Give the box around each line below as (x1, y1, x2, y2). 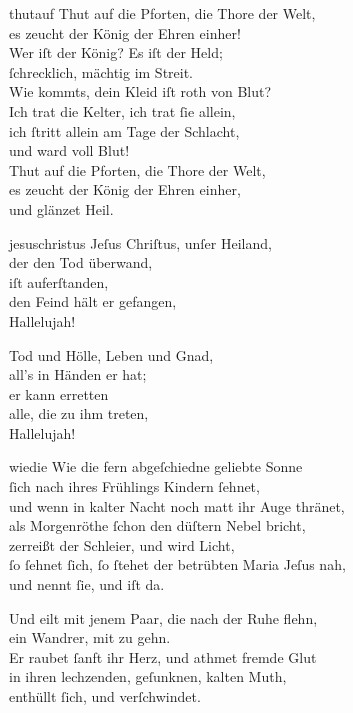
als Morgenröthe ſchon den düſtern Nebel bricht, (9, 515, 306, 536)
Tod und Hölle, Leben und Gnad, (9, 344, 214, 365)
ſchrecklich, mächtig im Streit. (9, 61, 194, 82)
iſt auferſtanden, (9, 271, 109, 292)
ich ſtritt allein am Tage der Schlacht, (9, 120, 240, 141)
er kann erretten (9, 383, 109, 404)
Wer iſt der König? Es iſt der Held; (9, 42, 223, 63)
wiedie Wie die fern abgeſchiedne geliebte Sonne (9, 456, 303, 477)
